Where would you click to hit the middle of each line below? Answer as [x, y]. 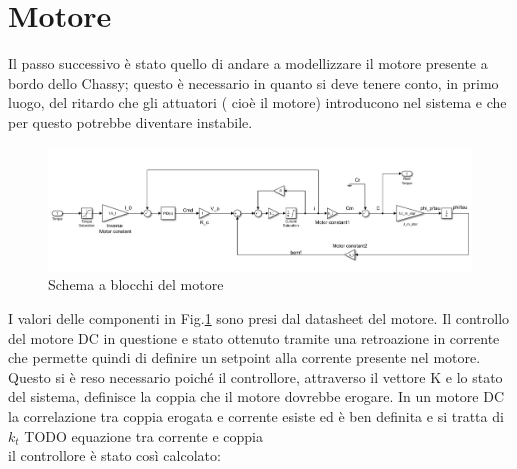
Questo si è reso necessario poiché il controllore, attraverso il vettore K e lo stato [255, 376]
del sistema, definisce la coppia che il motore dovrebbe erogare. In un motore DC [256, 396]
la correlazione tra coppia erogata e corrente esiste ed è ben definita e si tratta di [256, 415]
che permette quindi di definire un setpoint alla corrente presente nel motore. [244, 357]
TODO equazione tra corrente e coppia [143, 435]
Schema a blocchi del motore [136, 284]
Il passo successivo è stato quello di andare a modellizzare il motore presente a [248, 63]
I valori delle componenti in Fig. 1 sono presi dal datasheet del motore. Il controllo [259, 318]
